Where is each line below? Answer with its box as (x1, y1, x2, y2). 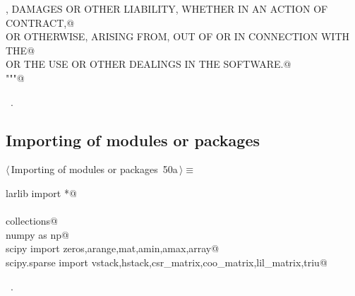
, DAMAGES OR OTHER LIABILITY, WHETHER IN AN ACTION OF (6, 1, 328, 16)
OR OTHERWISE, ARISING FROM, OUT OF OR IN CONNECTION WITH (6, 29, 349, 44)
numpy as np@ (6, 227, 69, 242)
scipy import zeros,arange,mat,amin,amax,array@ (6, 241, 219, 256)
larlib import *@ (6, 185, 77, 200)
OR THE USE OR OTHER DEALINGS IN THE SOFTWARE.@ (6, 57, 291, 71)
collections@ (6, 213, 58, 228)
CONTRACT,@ (6, 15, 75, 30)
